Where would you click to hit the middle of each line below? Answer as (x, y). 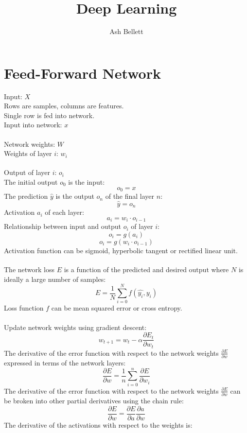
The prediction (26, 196)
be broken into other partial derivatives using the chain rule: (94, 401)
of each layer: (64, 212)
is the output (75, 196)
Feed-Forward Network (82, 73)
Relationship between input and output (63, 226)
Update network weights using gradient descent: (75, 327)
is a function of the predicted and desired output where (146, 269)
